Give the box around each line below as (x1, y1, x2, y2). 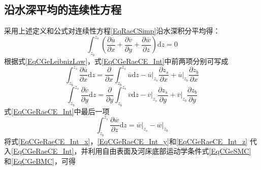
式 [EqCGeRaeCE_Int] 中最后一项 (4, 106, 110, 116)
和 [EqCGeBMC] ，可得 (4, 155, 76, 166)
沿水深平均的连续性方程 (4, 2, 121, 17)
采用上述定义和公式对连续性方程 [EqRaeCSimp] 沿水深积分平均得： (4, 25, 220, 36)
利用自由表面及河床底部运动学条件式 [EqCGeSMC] (88, 146, 251, 156)
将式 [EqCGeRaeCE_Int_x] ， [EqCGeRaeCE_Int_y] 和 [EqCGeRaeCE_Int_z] (4, 135, 248, 146)
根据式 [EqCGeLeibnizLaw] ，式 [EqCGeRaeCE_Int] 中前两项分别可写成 (4, 55, 229, 66)
